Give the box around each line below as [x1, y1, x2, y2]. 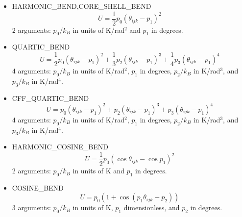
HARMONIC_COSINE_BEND [12, 142, 109, 152]
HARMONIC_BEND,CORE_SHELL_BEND [12, 1, 151, 11]
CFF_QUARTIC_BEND [12, 93, 89, 103]
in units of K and [73, 166, 124, 176]
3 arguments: [12, 202, 51, 213]
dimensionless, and [123, 202, 180, 213]
